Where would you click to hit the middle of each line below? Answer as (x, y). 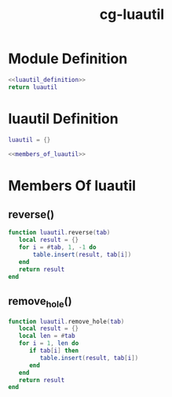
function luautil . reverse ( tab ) (59, 233)
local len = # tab (47, 336)
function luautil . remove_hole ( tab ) (66, 321)
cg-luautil (132, 15)
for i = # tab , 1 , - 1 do (57, 247)
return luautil (33, 87)
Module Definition (68, 59)
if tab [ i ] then (54, 351)
